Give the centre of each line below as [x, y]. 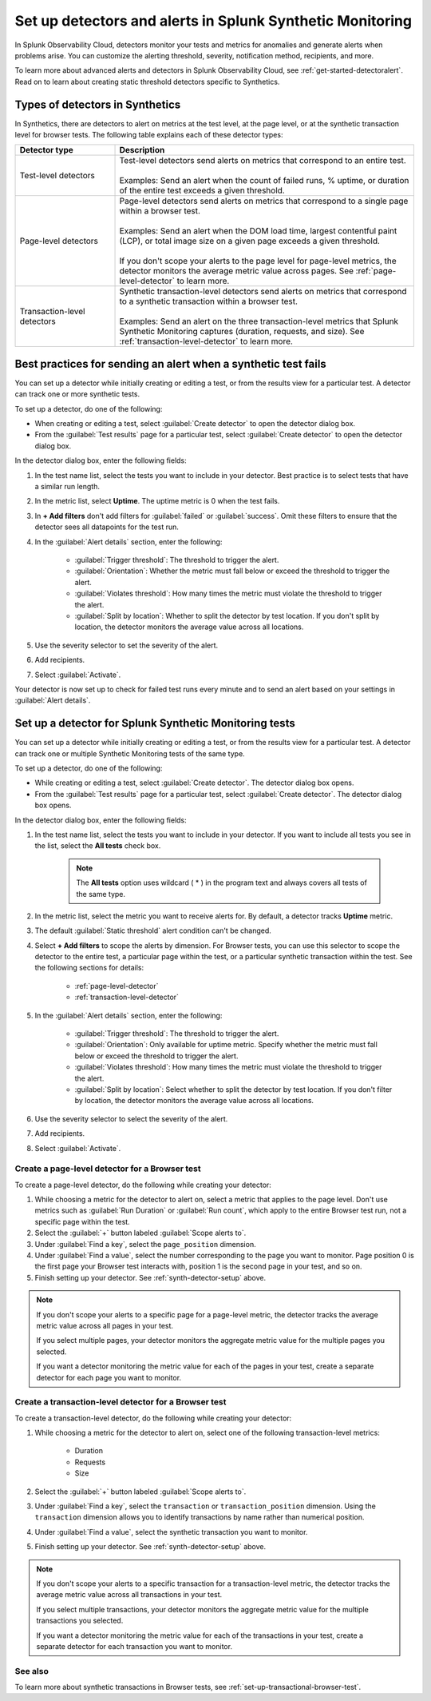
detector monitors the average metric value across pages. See [237, 271]
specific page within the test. [83, 1221]
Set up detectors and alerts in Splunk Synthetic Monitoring [214, 21]
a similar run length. [67, 487]
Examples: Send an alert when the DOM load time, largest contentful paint [258, 231]
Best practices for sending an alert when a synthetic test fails [170, 364]
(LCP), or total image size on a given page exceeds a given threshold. [250, 241]
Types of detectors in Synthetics [98, 104]
